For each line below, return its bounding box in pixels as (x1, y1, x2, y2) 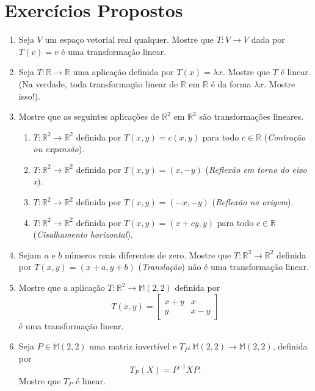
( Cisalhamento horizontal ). (33, 228, 133, 241)
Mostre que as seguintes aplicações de (18, 110, 159, 123)
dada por (251, 33, 285, 46)
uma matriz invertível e (89, 340, 177, 353)
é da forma (211, 77, 252, 90)
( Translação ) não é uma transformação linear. (138, 260, 309, 273)
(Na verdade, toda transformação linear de (18, 77, 178, 90)
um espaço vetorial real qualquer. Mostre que (45, 33, 214, 46)
